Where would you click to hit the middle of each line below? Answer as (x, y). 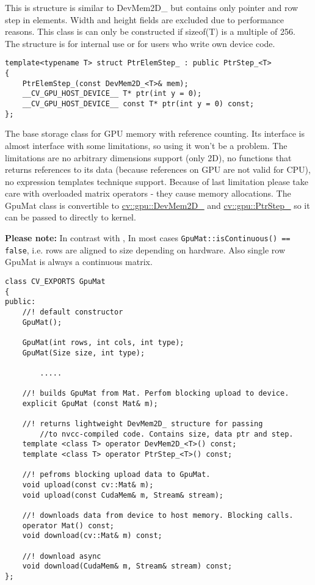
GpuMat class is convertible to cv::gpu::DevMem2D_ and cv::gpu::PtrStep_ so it (157, 205)
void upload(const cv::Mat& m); (88, 485)
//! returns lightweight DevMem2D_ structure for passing (143, 424)
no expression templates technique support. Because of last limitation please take (157, 181)
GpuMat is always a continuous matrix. (79, 262)
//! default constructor (73, 312)
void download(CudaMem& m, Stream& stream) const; (127, 566)
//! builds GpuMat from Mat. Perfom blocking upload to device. (156, 394)
